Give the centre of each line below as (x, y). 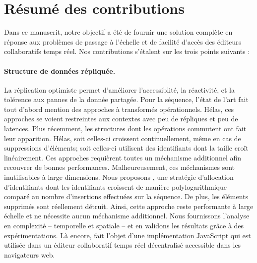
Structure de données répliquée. (60, 71)
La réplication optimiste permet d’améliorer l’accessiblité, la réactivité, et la (119, 89)
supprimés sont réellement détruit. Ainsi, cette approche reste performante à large (129, 206)
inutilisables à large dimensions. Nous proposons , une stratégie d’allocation (119, 177)
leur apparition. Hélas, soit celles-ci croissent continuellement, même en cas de (123, 138)
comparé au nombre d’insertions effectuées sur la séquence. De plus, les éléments (126, 196)
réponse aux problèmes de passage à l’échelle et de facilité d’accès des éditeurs (123, 41)
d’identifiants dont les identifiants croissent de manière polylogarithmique (115, 186)
